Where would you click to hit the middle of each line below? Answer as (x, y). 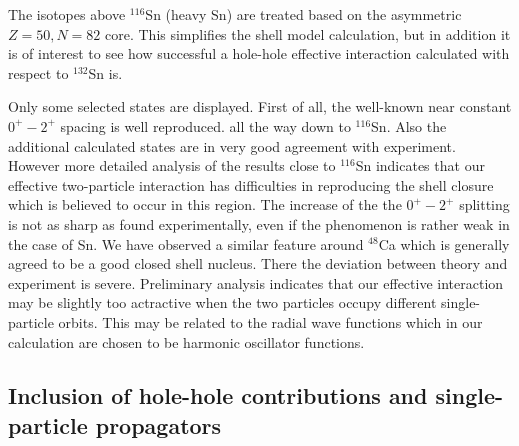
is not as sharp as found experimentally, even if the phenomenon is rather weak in (259, 223)
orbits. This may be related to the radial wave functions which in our (270, 321)
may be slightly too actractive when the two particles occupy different (222, 302)
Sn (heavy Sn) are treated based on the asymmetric (303, 14)
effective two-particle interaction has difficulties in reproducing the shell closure (251, 184)
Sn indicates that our (420, 165)
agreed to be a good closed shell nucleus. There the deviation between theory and (258, 263)
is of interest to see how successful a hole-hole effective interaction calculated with (259, 53)
